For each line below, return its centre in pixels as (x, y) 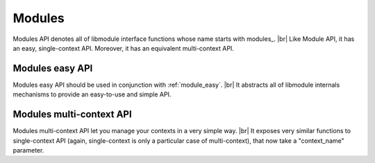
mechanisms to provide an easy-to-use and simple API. (92, 94)
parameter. (28, 150)
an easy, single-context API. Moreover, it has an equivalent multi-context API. (123, 48)
